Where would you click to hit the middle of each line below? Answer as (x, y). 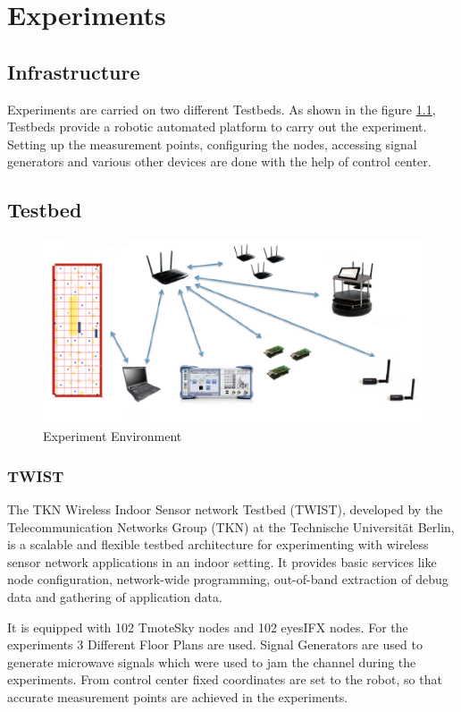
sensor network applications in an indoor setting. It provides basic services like (222, 561)
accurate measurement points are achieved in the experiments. (178, 696)
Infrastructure (74, 71)
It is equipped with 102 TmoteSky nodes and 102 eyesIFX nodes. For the (208, 627)
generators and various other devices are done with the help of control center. (219, 161)
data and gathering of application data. (115, 597)
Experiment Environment (113, 436)
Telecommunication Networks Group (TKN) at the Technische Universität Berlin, (231, 526)
